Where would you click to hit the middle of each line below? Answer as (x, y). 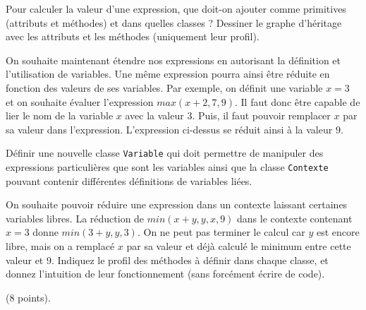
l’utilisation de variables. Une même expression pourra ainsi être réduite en (168, 74)
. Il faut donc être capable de (297, 101)
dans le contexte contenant (295, 218)
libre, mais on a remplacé (60, 246)
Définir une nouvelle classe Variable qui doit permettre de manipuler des (165, 153)
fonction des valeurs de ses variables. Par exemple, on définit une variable (164, 87)
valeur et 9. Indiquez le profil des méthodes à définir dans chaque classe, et (167, 260)
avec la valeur (154, 115)
